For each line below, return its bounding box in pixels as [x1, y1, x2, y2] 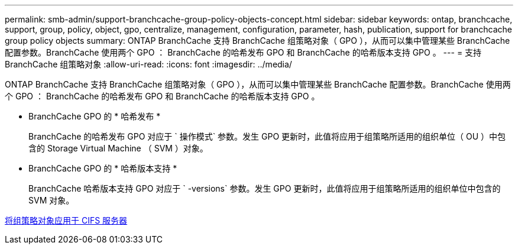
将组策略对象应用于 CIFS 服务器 [5, 215, 128, 225]
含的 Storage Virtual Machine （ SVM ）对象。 [28, 143, 208, 153]
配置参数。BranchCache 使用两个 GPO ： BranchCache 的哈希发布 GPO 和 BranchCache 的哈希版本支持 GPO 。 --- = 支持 [5, 47, 482, 57]
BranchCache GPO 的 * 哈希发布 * [28, 111, 161, 121]
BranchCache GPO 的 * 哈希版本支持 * [28, 163, 177, 173]
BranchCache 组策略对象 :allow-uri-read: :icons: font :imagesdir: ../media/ [5, 59, 292, 69]
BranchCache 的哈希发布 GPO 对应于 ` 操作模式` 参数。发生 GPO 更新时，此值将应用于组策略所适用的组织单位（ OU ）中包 [28, 131, 506, 141]
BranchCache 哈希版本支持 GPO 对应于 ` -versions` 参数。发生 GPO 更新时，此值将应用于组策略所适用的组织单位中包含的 [28, 183, 501, 193]
